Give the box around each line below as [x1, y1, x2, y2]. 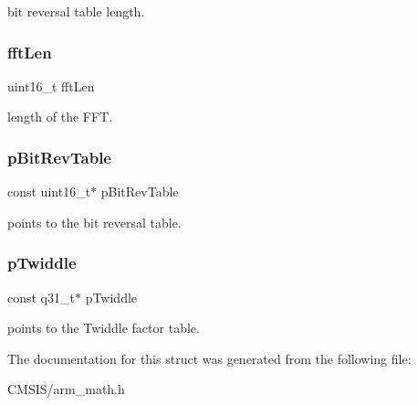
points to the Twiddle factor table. [7, 318, 200, 337]
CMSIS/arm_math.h [7, 379, 125, 399]
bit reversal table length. [7, 2, 145, 20]
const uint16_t [7, 182, 91, 201]
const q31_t [7, 287, 75, 306]
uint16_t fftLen [7, 76, 95, 95]
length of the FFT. [7, 107, 113, 126]
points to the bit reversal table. [7, 212, 182, 231]
